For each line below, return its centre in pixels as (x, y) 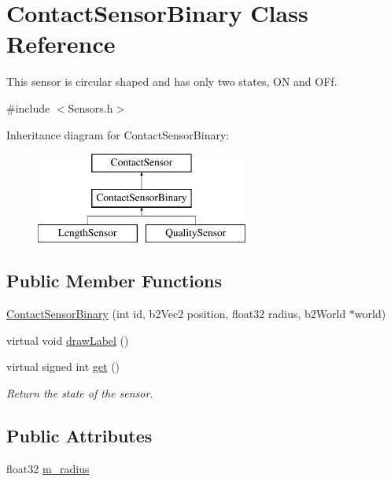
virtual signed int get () (63, 366)
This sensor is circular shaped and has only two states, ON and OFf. (172, 81)
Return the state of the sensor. (80, 393)
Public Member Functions (114, 281)
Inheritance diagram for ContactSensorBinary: (118, 134)
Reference (61, 44)
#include (28, 107)
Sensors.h (90, 107)
